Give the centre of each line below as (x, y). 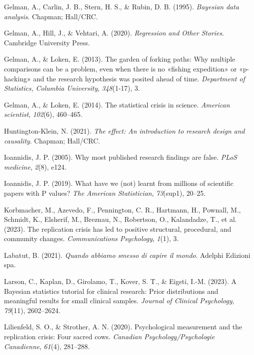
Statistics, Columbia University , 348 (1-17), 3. (72, 88)
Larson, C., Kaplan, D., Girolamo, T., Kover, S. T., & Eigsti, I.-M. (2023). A (120, 281)
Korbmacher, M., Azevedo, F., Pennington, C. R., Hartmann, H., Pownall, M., (123, 209)
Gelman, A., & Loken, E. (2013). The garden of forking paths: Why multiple (120, 59)
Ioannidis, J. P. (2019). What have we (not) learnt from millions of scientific (119, 183)
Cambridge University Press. (47, 42)
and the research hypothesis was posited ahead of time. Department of (139, 78)
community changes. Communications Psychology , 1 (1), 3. (91, 238)
